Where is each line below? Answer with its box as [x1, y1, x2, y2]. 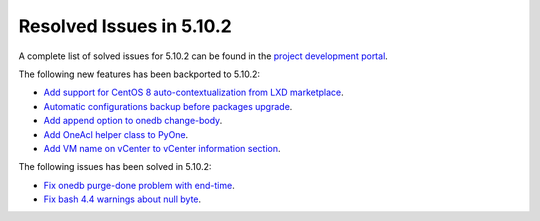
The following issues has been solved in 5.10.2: [18, 161, 212, 173]
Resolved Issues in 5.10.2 [18, 15, 232, 37]
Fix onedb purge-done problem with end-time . [43, 179, 235, 191]
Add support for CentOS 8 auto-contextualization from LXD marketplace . [43, 86, 344, 99]
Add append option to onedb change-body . [43, 115, 223, 127]
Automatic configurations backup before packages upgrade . [43, 100, 293, 112]
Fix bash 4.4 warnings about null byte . [43, 193, 202, 205]
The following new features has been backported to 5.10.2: [18, 68, 260, 80]
